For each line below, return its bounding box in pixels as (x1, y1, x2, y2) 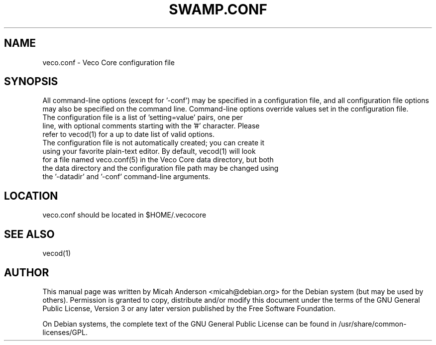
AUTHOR (4, 266, 49, 279)
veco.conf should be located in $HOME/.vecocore (42, 211, 207, 220)
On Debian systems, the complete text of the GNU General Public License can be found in (42, 319, 337, 328)
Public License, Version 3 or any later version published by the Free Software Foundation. (42, 304, 336, 313)
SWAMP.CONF (169, 1, 267, 18)
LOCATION (4, 189, 58, 202)
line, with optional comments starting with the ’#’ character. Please (42, 121, 260, 130)
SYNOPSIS (4, 75, 58, 88)
